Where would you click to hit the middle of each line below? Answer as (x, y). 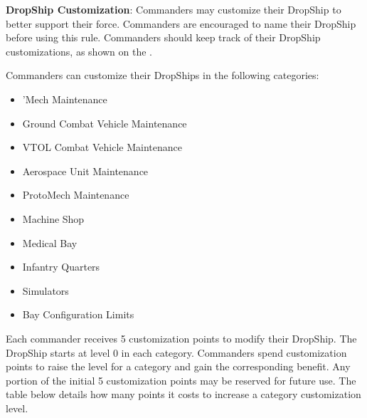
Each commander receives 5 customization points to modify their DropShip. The (181, 338)
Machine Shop (53, 218)
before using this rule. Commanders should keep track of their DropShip (163, 37)
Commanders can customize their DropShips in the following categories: (163, 75)
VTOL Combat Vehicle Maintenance (102, 147)
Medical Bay (50, 242)
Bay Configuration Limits (78, 314)
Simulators (46, 290)
